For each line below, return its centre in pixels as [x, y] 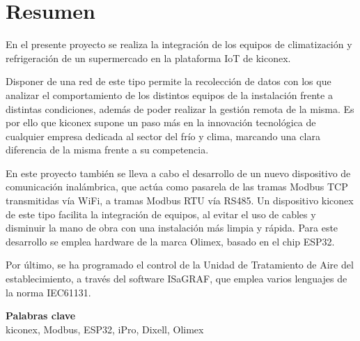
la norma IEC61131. [48, 292]
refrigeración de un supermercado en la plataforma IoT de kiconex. [148, 58]
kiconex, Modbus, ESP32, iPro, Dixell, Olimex [105, 329]
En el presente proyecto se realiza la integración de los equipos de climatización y [179, 44]
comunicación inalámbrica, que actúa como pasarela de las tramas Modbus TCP [177, 187]
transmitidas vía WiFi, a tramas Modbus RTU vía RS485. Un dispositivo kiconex [180, 200]
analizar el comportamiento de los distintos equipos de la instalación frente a [169, 94]
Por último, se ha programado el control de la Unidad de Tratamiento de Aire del [180, 265]
